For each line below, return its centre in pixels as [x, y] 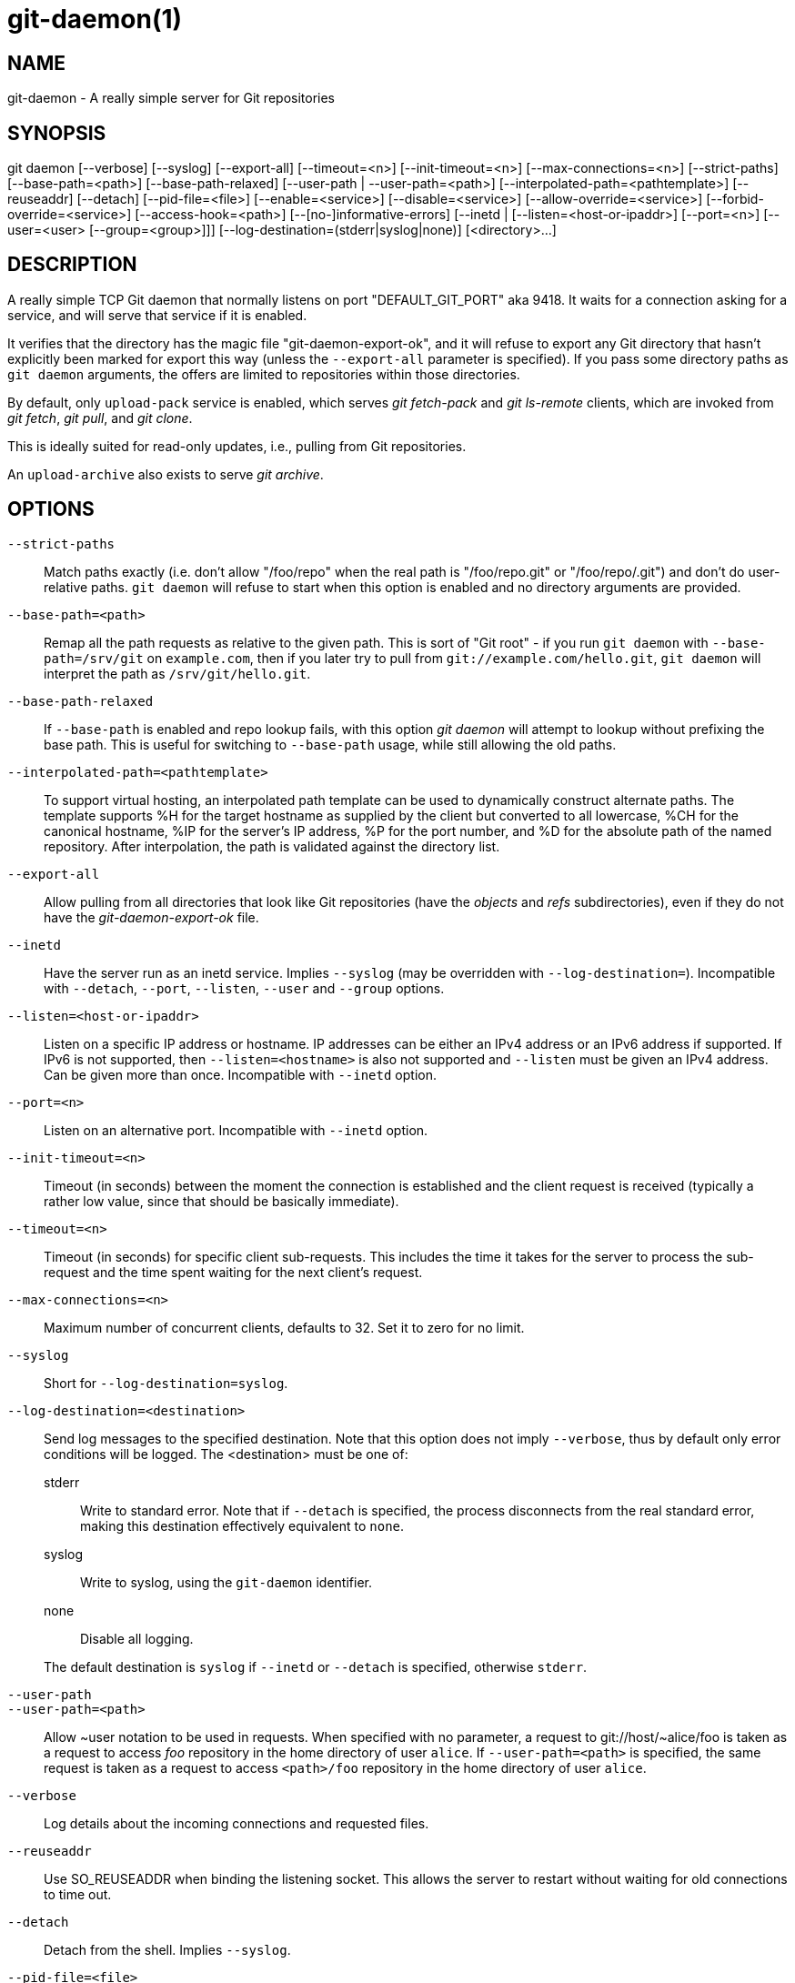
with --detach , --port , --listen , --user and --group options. [244, 988]
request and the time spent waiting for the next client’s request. [233, 1272]
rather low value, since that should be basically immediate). [221, 1201]
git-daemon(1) [95, 19]
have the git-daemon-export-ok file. [151, 917]
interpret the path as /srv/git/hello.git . [177, 673]
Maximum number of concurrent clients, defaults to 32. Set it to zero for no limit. [284, 1327]
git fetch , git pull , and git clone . [100, 418]
